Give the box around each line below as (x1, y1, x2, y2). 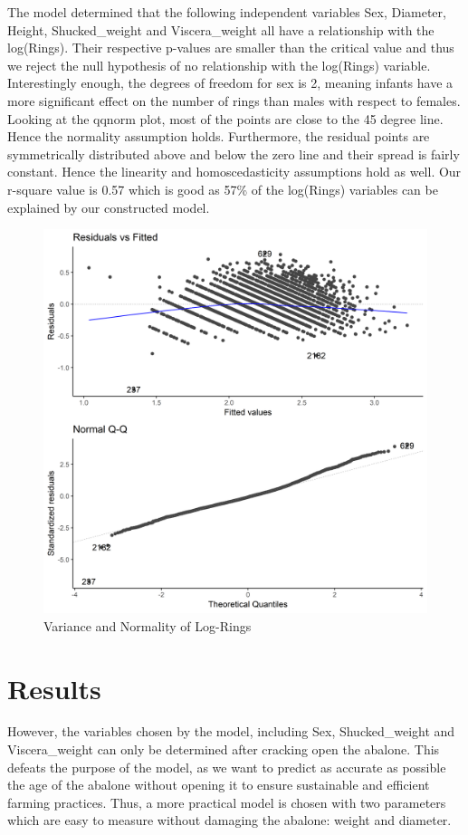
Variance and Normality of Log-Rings (43, 616, 252, 635)
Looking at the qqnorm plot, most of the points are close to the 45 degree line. (7, 109, 444, 128)
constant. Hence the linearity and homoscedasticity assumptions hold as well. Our (7, 162, 462, 181)
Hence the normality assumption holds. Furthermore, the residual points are (7, 127, 430, 146)
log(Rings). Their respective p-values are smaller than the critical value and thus (7, 38, 454, 57)
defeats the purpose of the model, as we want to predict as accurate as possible (7, 757, 446, 776)
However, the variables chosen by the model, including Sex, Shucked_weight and (7, 722, 455, 741)
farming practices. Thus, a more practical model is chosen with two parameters (7, 792, 446, 811)
